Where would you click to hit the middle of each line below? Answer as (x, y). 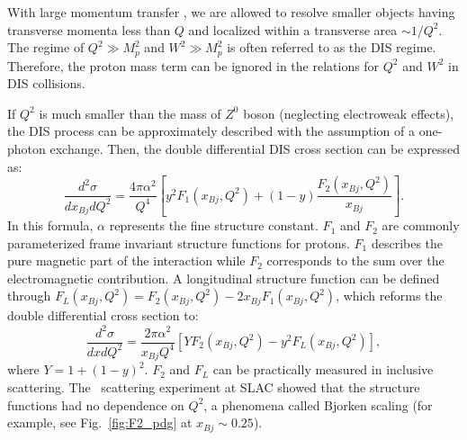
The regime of (46, 47)
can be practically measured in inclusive (323, 369)
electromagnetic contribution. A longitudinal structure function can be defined (224, 278)
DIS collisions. (46, 83)
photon (27, 149)
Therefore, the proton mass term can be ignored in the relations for (193, 65)
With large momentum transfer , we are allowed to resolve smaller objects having (231, 12)
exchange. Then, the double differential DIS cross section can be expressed (255, 149)
